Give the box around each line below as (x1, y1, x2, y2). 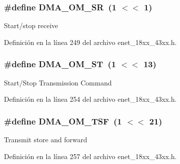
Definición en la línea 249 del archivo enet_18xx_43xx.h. (4, 37, 177, 47)
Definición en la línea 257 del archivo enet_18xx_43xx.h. (4, 151, 177, 161)
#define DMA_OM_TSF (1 (4, 115, 122, 127)
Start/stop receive (4, 20, 58, 31)
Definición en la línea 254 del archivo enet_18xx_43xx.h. (4, 94, 177, 104)
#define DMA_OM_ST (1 (4, 58, 116, 70)
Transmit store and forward (4, 134, 87, 145)
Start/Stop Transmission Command (4, 77, 112, 87)
